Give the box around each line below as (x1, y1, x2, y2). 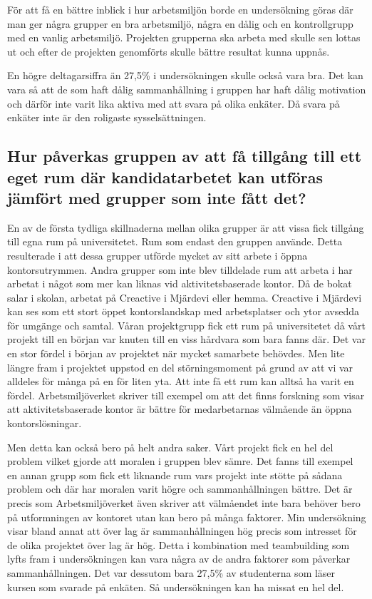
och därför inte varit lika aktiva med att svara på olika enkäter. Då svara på (7, 96, 340, 111)
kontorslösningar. (7, 416, 82, 431)
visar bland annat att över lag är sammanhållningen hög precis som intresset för (7, 523, 357, 538)
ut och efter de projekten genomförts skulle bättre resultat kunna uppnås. (7, 43, 330, 58)
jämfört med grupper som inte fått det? (7, 186, 306, 208)
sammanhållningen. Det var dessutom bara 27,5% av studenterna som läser (7, 565, 336, 580)
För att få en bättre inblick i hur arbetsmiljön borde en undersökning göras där (7, 2, 353, 16)
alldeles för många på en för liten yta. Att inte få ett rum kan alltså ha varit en (7, 374, 354, 389)
